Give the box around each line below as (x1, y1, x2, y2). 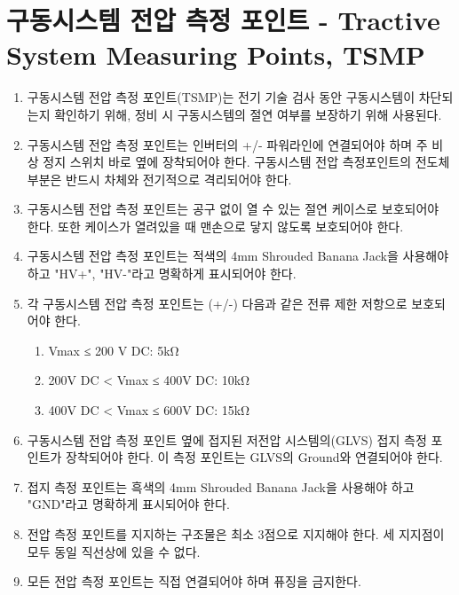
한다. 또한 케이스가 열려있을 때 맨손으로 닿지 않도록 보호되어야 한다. (27, 216, 404, 235)
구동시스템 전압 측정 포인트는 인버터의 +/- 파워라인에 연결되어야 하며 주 (27, 135, 428, 153)
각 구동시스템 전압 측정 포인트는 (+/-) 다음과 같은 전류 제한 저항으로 (27, 294, 408, 312)
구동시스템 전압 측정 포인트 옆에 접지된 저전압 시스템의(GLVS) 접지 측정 (27, 430, 427, 449)
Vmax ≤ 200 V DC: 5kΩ (48, 341, 179, 359)
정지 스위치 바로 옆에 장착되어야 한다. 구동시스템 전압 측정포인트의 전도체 (43, 153, 450, 171)
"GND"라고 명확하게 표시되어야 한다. (27, 495, 230, 513)
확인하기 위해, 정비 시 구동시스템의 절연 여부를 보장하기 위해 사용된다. (54, 105, 442, 123)
